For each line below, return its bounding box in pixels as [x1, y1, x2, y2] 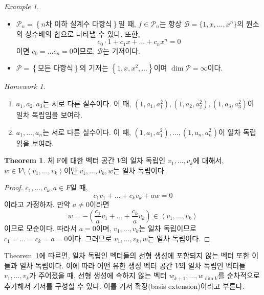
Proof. [4, 182, 23, 193]
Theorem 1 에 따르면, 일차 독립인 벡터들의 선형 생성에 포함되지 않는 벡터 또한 [4, 250, 250, 261]
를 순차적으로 [217, 270, 260, 281]
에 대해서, [193, 155, 224, 166]
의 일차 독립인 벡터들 [179, 260, 246, 270]
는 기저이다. [102, 45, 140, 56]
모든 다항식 [37, 65, 73, 73]
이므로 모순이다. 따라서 [4, 222, 77, 233]
